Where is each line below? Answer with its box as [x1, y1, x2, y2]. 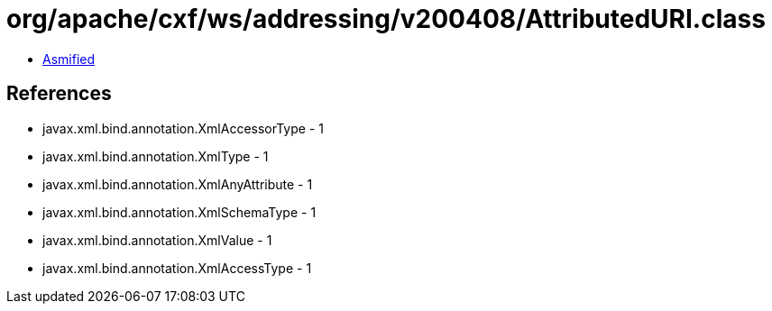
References [6, 82, 112, 105]
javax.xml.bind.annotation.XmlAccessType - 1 [42, 260, 312, 276]
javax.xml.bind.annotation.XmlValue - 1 [42, 232, 272, 248]
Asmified [42, 50, 96, 67]
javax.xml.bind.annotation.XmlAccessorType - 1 [42, 120, 324, 136]
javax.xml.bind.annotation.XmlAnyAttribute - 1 [42, 176, 313, 192]
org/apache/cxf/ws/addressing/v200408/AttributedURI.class [6, 4, 766, 34]
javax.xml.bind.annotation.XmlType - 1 [42, 148, 269, 164]
